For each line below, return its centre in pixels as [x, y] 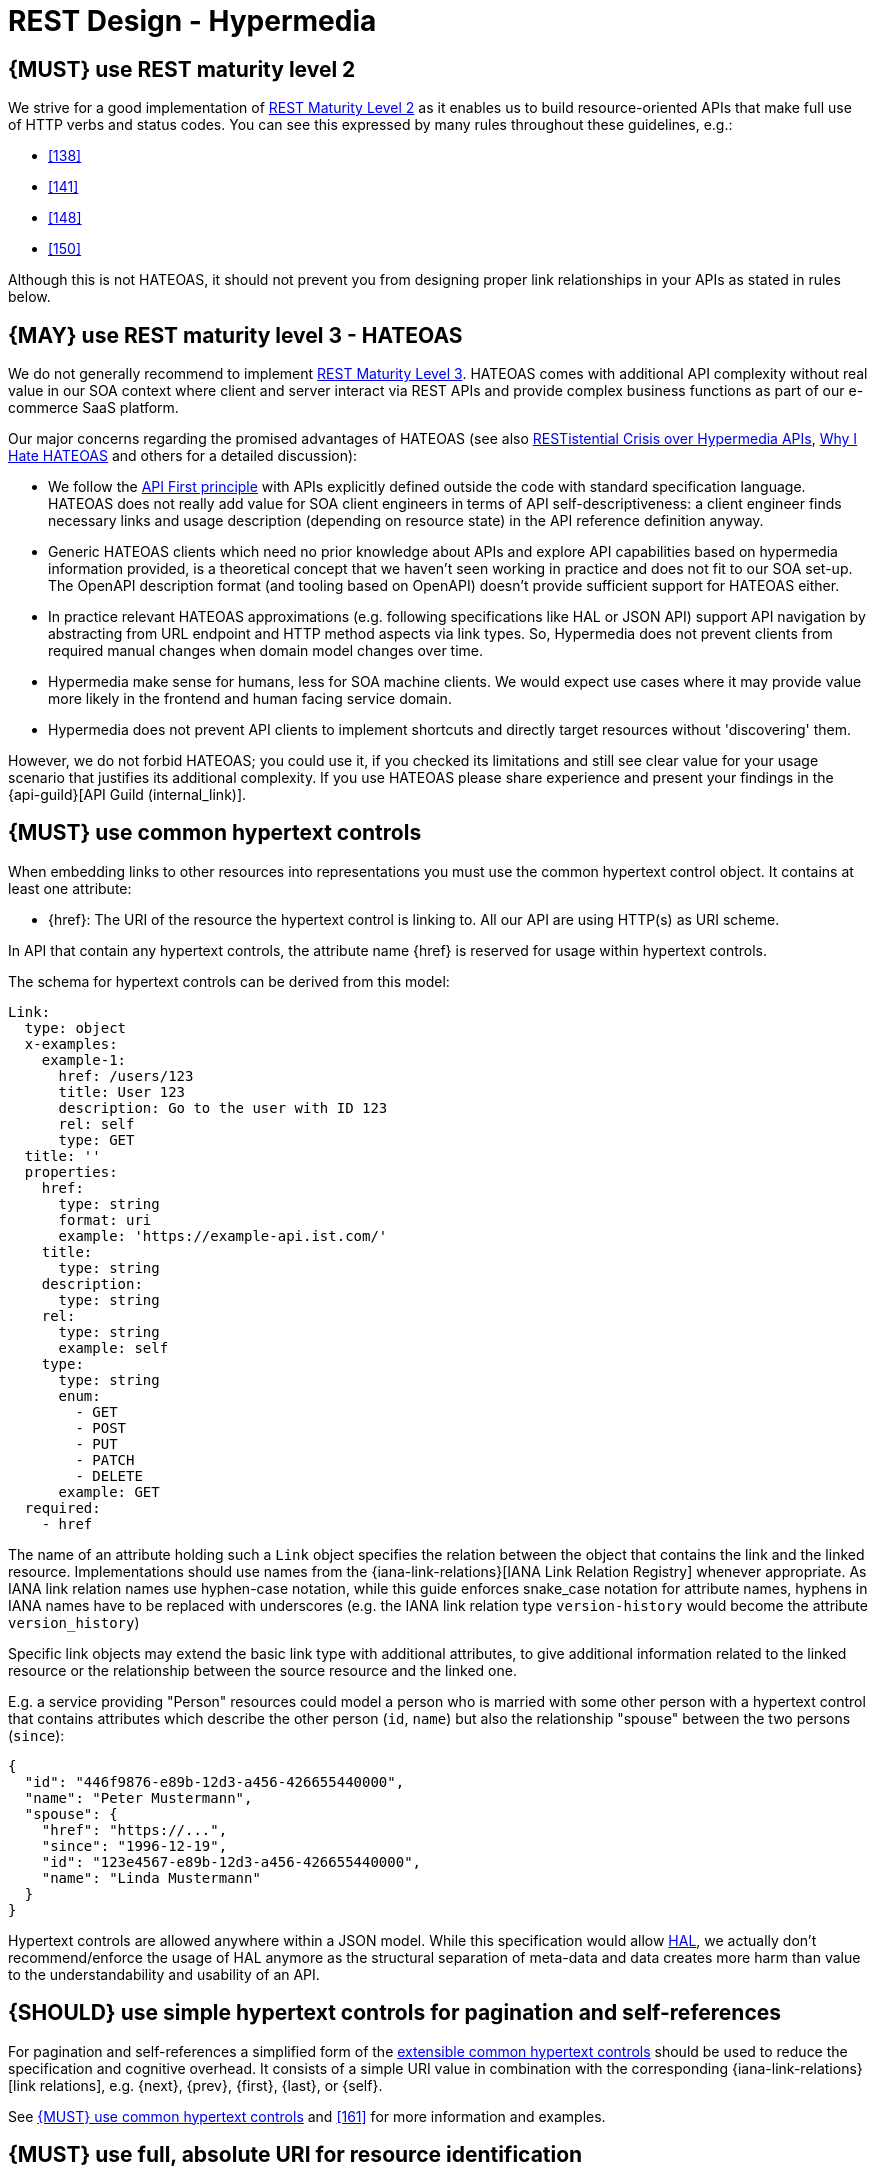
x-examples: [71, 1043]
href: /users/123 [126, 1075]
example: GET [109, 1491]
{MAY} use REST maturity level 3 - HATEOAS [235, 335]
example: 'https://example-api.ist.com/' [223, 1235]
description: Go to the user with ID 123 [223, 1107]
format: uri [105, 1219]
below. [29, 297]
